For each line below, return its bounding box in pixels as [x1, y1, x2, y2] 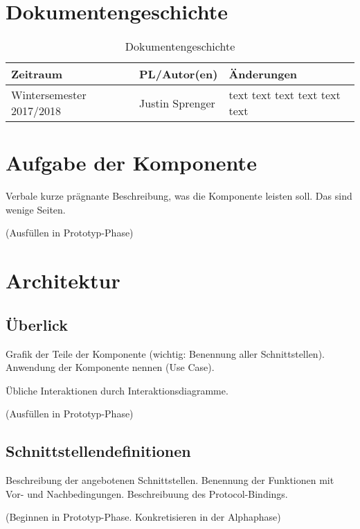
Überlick [6, 313, 68, 335]
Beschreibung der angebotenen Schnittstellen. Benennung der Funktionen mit [6, 473, 334, 487]
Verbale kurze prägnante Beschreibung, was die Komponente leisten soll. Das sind [6, 189, 352, 203]
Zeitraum [11, 66, 63, 83]
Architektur [6, 266, 120, 295]
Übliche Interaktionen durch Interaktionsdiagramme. [6, 383, 228, 397]
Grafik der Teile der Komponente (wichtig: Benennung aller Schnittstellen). [6, 346, 325, 361]
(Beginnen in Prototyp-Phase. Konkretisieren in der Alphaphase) [6, 510, 281, 524]
